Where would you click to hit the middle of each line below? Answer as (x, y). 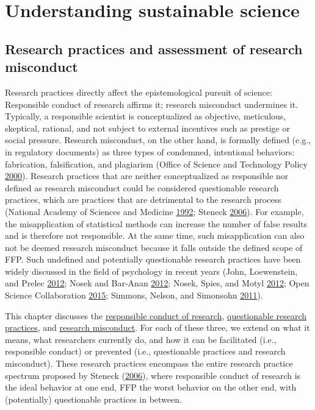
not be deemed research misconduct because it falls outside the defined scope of (154, 247)
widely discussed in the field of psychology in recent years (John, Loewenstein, (151, 271)
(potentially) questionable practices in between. (93, 399)
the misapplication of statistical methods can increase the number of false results (156, 223)
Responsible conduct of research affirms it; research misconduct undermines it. (152, 104)
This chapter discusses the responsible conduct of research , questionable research (156, 315)
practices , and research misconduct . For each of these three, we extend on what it (157, 327)
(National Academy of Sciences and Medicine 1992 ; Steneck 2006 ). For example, (154, 211)
